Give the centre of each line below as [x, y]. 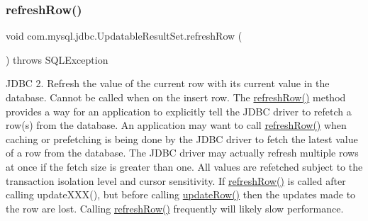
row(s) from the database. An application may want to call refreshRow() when [176, 125]
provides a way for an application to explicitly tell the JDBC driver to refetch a [179, 111]
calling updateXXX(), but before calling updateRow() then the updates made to [181, 194]
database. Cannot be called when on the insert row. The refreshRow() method [176, 97]
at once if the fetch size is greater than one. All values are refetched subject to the [184, 166]
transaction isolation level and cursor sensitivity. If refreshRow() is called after [176, 180]
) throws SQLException [57, 59]
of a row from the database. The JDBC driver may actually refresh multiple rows [182, 153]
